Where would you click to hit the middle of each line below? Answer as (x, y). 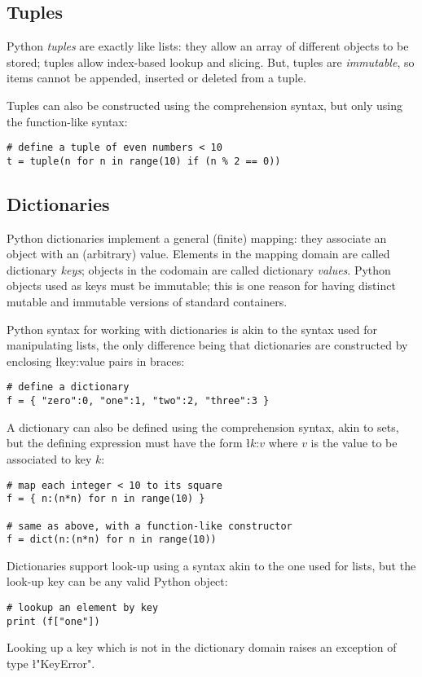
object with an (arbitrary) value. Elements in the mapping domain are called (198, 254)
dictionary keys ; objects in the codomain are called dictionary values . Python (199, 269)
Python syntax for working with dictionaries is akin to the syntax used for (192, 329)
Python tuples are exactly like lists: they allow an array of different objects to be (208, 46)
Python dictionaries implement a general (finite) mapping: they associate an (197, 237)
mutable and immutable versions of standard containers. (147, 302)
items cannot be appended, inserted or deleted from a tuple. (156, 78)
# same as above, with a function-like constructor (149, 526)
